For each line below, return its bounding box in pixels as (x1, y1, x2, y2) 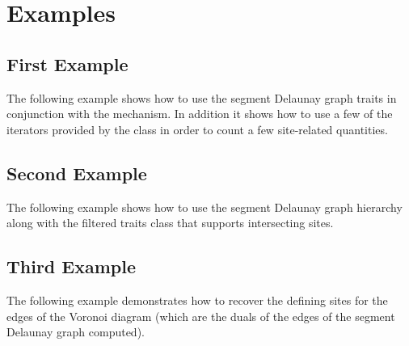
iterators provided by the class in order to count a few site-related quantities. (6, 120, 388, 137)
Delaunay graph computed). (6, 323, 145, 340)
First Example (6, 51, 129, 76)
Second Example (6, 160, 147, 185)
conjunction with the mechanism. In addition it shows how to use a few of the (6, 105, 393, 122)
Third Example (6, 254, 136, 279)
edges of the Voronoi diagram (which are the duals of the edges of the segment (6, 307, 395, 324)
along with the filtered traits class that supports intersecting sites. (6, 214, 334, 231)
